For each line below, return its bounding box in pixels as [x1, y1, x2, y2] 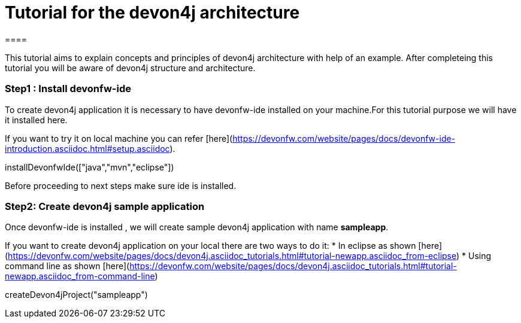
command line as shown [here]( [5, 261, 130, 272]
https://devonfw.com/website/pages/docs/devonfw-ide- [232, 133, 456, 144]
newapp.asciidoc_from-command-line [5, 271, 155, 282]
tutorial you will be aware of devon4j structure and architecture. [5, 62, 256, 73]
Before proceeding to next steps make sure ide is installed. [5, 180, 237, 191]
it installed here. [5, 114, 68, 125]
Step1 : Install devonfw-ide [5, 83, 131, 95]
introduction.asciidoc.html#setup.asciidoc [5, 143, 170, 154]
